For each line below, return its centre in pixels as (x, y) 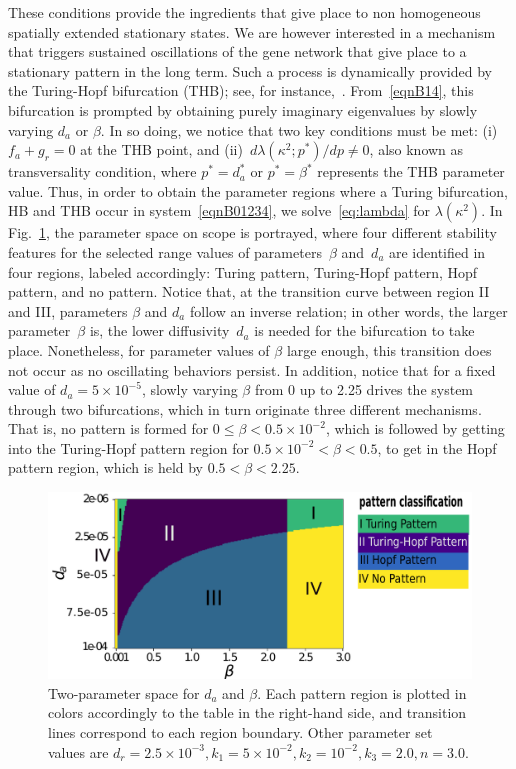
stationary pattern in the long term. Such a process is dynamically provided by (250, 70)
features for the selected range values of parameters (165, 251)
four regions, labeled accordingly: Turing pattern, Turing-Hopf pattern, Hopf (243, 271)
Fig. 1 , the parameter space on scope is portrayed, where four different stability (252, 232)
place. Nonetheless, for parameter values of (139, 349)
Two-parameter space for (124, 692)
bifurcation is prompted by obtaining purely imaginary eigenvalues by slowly (243, 109)
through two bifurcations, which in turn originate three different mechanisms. (245, 408)
